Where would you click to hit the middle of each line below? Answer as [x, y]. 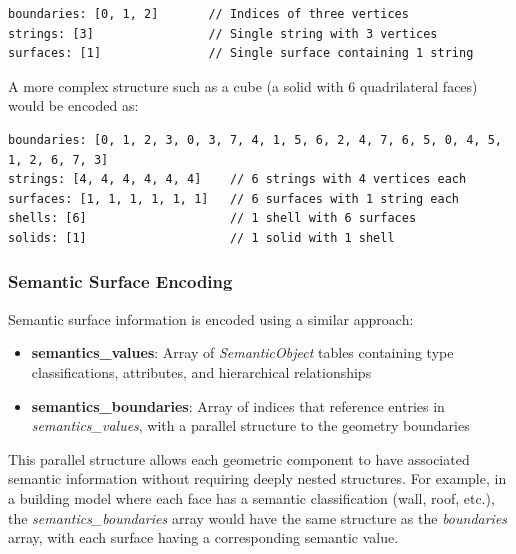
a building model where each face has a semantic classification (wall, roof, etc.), [251, 497]
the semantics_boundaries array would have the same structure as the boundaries [258, 517]
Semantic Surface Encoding [120, 281]
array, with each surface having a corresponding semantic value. [203, 537]
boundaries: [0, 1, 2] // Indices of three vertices [208, 14]
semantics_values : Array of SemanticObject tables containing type [242, 352]
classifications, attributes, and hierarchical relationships [201, 371]
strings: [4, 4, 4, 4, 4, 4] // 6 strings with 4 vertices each [237, 179]
